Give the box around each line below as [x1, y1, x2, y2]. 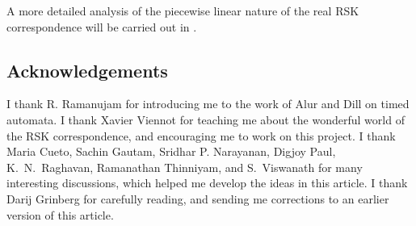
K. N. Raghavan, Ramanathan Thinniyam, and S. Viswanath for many [6, 158, 363, 175]
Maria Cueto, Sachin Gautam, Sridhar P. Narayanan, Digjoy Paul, [6, 143, 336, 160]
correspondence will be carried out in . [6, 18, 197, 35]
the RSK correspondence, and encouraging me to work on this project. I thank [6, 127, 396, 144]
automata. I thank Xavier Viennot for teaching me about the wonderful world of [6, 111, 405, 128]
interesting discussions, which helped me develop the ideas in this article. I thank [6, 174, 408, 191]
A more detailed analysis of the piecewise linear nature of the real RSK [6, 2, 359, 19]
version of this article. [6, 206, 114, 223]
